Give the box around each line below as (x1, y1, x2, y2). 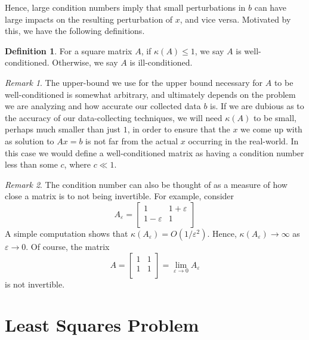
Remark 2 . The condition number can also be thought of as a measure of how (5, 178, 288, 190)
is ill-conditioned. (129, 56, 193, 69)
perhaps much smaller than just (5, 123, 120, 135)
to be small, (253, 111, 296, 123)
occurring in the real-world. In (188, 134, 299, 147)
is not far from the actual (85, 134, 178, 147)
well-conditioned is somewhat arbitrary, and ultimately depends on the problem (5, 88, 296, 100)
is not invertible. (5, 277, 65, 290)
